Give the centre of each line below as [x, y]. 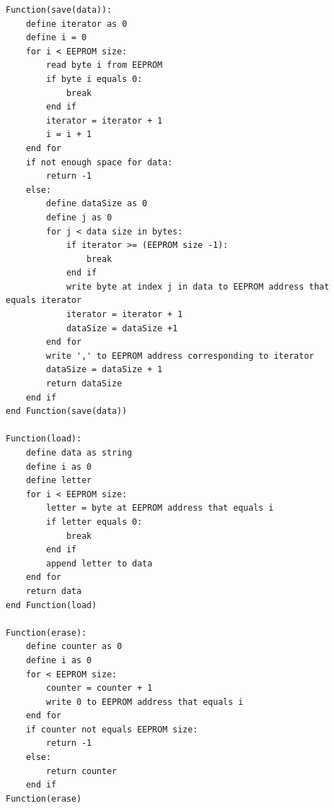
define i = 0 [56, 38]
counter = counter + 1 [99, 688]
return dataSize [84, 384]
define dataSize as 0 [97, 204]
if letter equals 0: [94, 522]
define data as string [79, 453]
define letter [59, 481]
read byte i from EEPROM [104, 65]
